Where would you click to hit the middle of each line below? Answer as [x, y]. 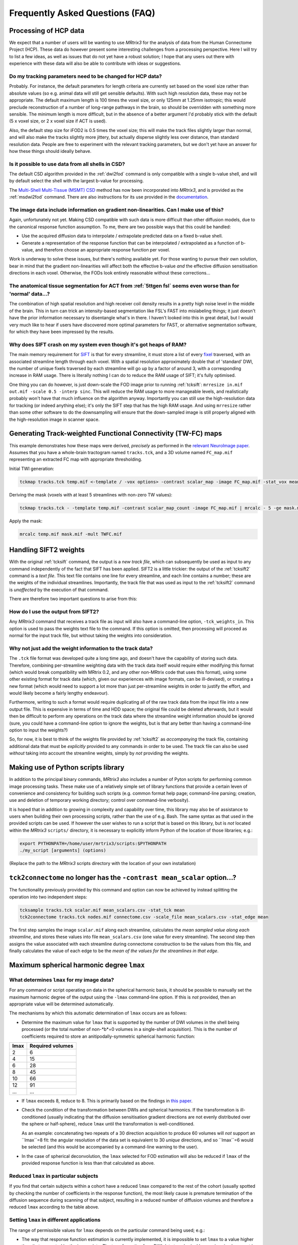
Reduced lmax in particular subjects [54, 1176]
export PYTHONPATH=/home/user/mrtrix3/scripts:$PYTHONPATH [93, 843]
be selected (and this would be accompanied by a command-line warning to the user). [110, 1147]
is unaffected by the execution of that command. [59, 590]
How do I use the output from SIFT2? [54, 612]
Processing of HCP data [47, 31]
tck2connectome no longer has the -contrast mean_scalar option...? [123, 878]
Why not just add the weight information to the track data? [81, 648]
